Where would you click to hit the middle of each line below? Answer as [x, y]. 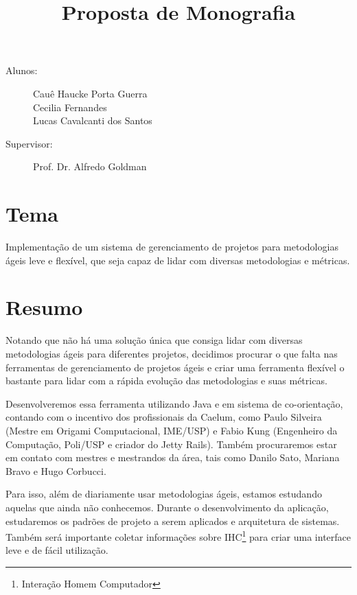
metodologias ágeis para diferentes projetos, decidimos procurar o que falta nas [172, 353]
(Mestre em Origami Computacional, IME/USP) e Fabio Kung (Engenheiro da [172, 430]
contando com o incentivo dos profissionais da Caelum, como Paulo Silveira [164, 417]
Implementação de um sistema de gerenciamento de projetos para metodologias [172, 247]
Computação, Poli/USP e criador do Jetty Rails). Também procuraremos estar [171, 444]
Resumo [44, 307]
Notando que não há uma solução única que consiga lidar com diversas [154, 340]
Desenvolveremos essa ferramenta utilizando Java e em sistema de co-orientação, [174, 403]
